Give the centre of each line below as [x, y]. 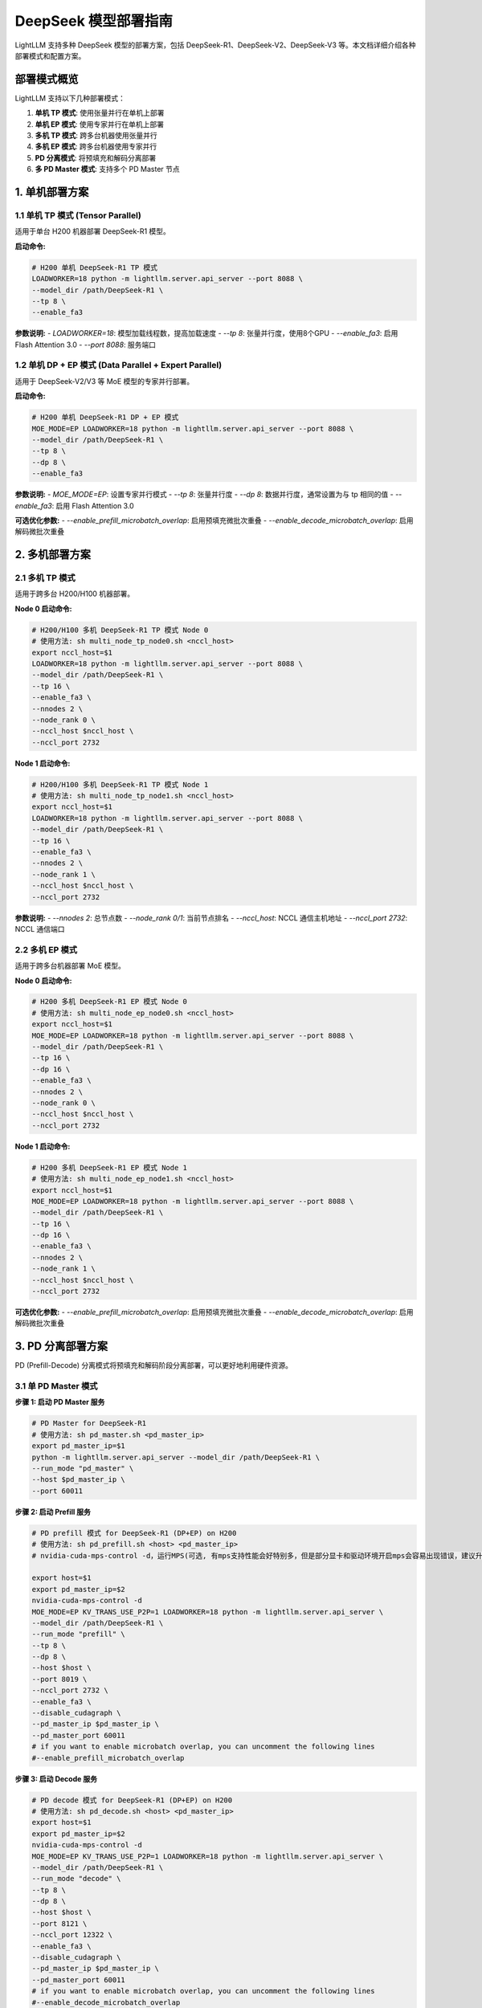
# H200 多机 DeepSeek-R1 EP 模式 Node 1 [110, 1167]
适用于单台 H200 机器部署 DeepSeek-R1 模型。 [92, 231]
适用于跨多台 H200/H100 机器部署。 [75, 594]
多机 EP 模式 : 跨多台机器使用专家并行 [96, 147]
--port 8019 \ [59, 1679]
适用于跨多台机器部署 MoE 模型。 [70, 966]
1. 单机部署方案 [52, 192]
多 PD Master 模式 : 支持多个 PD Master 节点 [107, 169]
